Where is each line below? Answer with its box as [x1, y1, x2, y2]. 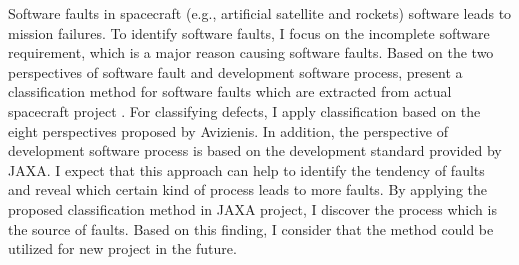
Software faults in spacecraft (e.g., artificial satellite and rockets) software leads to [8, 3, 512, 23]
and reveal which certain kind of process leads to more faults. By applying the [8, 179, 487, 200]
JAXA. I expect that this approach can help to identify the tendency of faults [8, 159, 485, 180]
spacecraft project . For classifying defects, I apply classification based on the [8, 100, 481, 121]
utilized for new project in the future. [8, 238, 237, 259]
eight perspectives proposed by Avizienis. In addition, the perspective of [8, 120, 448, 141]
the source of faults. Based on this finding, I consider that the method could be [8, 218, 494, 239]
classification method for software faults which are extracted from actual [8, 81, 452, 102]
